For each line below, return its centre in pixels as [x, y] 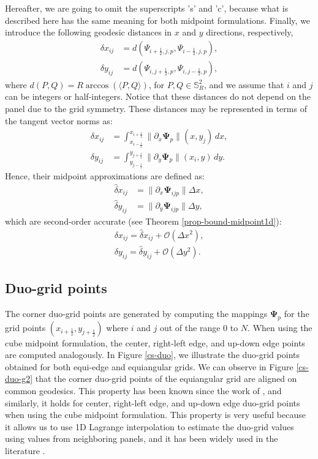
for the [297, 313]
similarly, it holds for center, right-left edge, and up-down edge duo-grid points [153, 402]
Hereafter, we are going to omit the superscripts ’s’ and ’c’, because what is [147, 8]
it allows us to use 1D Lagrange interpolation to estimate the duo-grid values [150, 426]
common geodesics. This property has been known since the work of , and [143, 390]
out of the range [190, 327]
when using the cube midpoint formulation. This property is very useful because [155, 415]
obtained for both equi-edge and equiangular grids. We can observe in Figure [149, 366]
